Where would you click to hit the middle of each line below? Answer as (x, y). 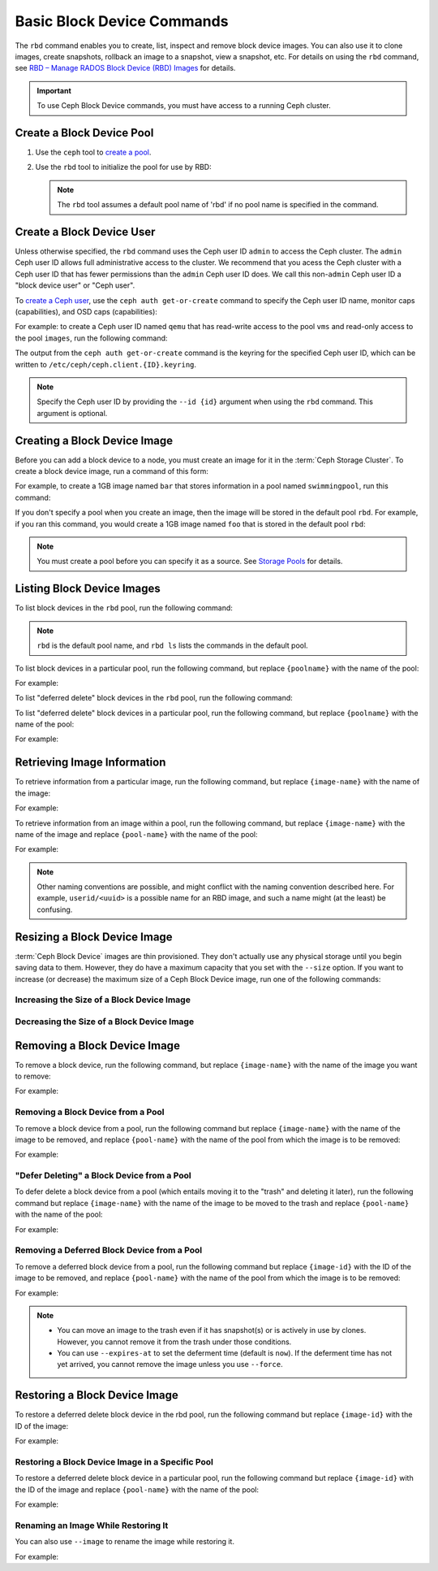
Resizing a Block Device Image (94, 937)
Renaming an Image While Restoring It (92, 1525)
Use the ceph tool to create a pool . (93, 152)
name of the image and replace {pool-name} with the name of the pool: (136, 834)
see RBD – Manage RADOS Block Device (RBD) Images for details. (125, 68)
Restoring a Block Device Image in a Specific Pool (114, 1461)
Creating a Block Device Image (94, 440)
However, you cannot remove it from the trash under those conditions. (174, 1342)
